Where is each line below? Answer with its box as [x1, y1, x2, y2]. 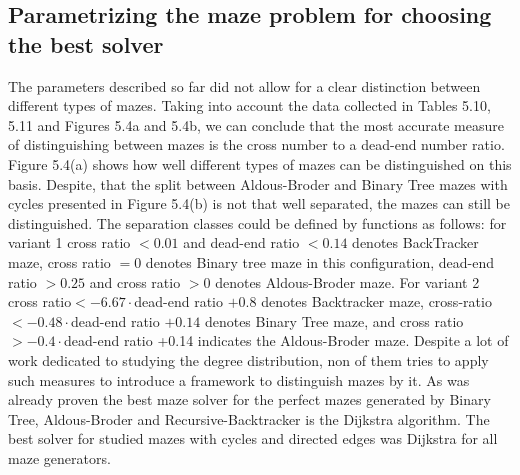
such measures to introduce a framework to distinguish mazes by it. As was [8, 369, 470, 390]
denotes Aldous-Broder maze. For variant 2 [215, 271, 480, 292]
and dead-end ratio [183, 232, 300, 253]
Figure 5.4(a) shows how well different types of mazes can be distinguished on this [8, 153, 512, 174]
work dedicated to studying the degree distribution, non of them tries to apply [8, 349, 489, 370]
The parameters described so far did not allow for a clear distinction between [8, 75, 481, 96]
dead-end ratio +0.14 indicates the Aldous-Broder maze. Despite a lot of [64, 330, 509, 351]
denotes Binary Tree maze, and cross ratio [204, 310, 464, 331]
